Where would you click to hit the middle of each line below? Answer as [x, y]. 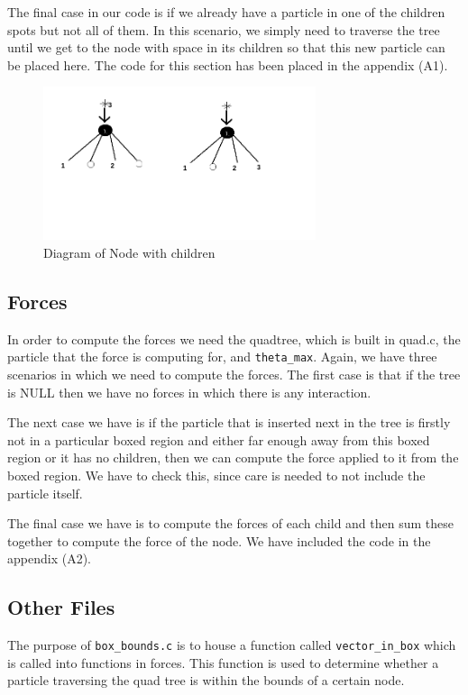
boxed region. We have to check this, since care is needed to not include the [216, 475]
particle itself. [45, 493]
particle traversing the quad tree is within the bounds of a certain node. [206, 680]
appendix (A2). [49, 558]
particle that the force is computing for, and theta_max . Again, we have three [222, 357]
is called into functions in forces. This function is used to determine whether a [223, 662]
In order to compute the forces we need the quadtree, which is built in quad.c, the [234, 338]
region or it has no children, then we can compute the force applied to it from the [233, 457]
